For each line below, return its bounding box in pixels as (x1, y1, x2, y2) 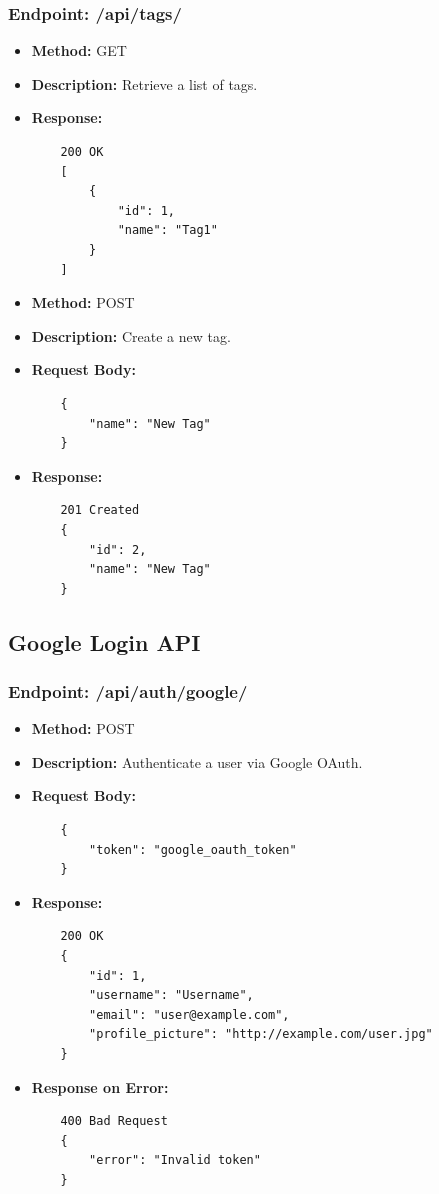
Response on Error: (31, 1076, 169, 1097)
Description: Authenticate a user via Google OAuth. (31, 751, 363, 772)
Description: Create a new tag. (31, 325, 231, 346)
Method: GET (31, 40, 127, 61)
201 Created (60, 503, 140, 518)
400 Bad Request (60, 1114, 168, 1129)
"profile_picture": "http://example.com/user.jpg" (89, 1027, 433, 1042)
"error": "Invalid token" (89, 1153, 261, 1168)
